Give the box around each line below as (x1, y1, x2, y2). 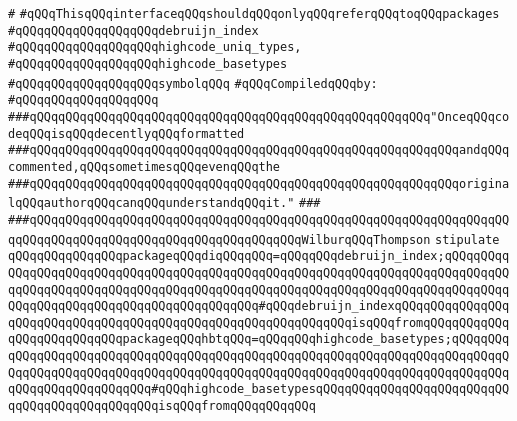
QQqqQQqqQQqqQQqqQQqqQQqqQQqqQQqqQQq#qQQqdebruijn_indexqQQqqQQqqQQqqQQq (8, 299, 510, 314)
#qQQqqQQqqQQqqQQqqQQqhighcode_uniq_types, (8, 40, 302, 55)
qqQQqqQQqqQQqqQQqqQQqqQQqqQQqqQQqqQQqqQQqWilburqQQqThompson (8, 232, 431, 247)
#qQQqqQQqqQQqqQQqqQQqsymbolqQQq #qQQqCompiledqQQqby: (8, 76, 378, 91)
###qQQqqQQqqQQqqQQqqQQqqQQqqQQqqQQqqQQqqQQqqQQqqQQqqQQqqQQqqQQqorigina (8, 176, 510, 191)
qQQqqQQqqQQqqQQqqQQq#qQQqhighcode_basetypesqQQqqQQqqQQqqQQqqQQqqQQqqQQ (8, 382, 510, 397)
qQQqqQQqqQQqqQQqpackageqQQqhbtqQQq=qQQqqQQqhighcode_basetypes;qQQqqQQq (8, 332, 510, 347)
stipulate (435, 232, 500, 247)
